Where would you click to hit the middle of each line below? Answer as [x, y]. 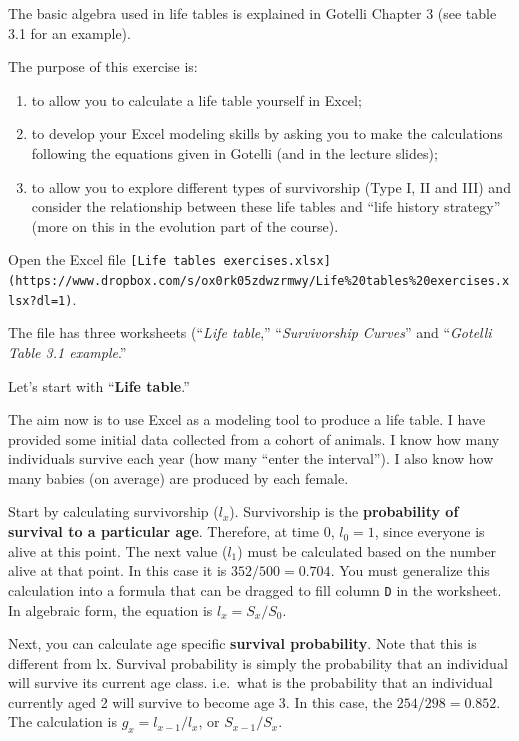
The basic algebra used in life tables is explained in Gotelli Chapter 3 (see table [252, 13]
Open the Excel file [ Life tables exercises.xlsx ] [169, 259]
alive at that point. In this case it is [117, 570]
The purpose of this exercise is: [103, 66]
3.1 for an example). [69, 32]
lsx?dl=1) [40, 300]
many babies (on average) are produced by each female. [178, 477]
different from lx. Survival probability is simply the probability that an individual [258, 662]
